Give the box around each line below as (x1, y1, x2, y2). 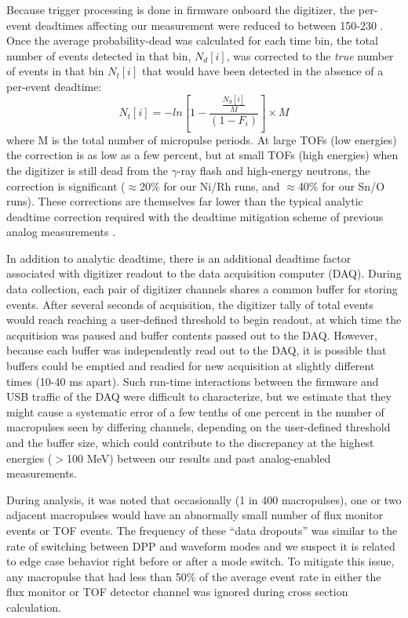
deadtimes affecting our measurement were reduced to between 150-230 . (35, 16, 384, 33)
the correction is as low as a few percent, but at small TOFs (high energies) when (6, 147, 399, 163)
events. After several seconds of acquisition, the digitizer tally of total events (6, 296, 373, 312)
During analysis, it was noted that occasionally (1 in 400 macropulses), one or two (6, 491, 402, 507)
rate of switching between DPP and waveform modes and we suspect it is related (6, 537, 395, 554)
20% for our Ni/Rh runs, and (140, 177, 280, 194)
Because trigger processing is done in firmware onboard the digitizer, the (6, 2, 355, 17)
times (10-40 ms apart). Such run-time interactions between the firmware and (6, 373, 379, 389)
